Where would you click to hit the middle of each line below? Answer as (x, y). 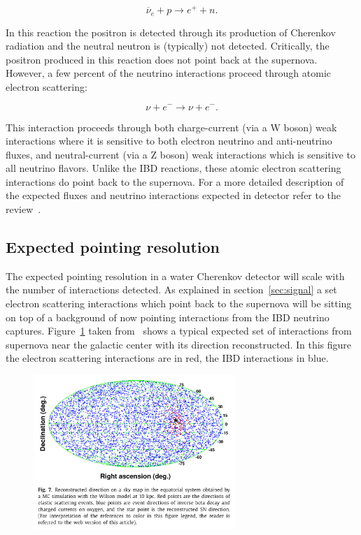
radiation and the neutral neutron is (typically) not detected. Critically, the (168, 46)
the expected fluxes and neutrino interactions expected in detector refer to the (174, 195)
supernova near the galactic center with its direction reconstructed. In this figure (179, 344)
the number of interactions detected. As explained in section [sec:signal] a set (171, 290)
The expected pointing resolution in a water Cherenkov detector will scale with (175, 276)
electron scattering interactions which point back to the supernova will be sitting (179, 303)
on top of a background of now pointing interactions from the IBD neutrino (168, 317)
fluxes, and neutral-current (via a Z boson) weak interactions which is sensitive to (180, 154)
